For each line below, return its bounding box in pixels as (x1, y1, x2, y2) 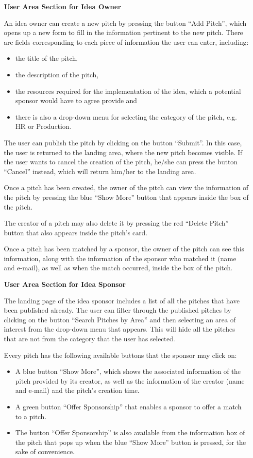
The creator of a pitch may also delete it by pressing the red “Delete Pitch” (4, 218, 229, 228)
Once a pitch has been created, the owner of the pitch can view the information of (4, 182, 249, 193)
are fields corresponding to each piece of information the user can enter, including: (4, 36, 249, 47)
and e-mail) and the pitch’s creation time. (15, 385, 140, 395)
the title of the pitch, (15, 53, 78, 63)
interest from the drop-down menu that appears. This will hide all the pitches (4, 324, 235, 334)
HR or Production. (15, 121, 71, 131)
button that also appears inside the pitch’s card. (4, 227, 148, 237)
